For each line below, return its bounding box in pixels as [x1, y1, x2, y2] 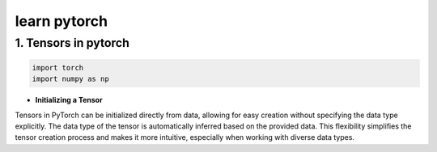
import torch [32, 63, 84, 72]
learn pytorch [15, 12, 108, 30]
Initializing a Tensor [35, 95, 103, 105]
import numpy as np [32, 74, 109, 84]
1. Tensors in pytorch [15, 36, 129, 50]
